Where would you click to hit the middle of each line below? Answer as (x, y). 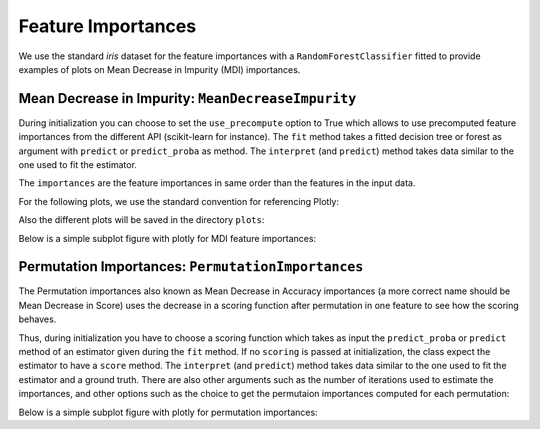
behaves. (37, 319)
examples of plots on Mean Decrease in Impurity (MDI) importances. (159, 69)
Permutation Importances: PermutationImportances (191, 266)
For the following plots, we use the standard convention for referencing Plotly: (179, 201)
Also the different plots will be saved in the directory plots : (141, 220)
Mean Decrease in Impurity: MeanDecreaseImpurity (187, 98)
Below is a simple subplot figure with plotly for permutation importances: (168, 412)
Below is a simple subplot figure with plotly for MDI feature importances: (167, 238)
